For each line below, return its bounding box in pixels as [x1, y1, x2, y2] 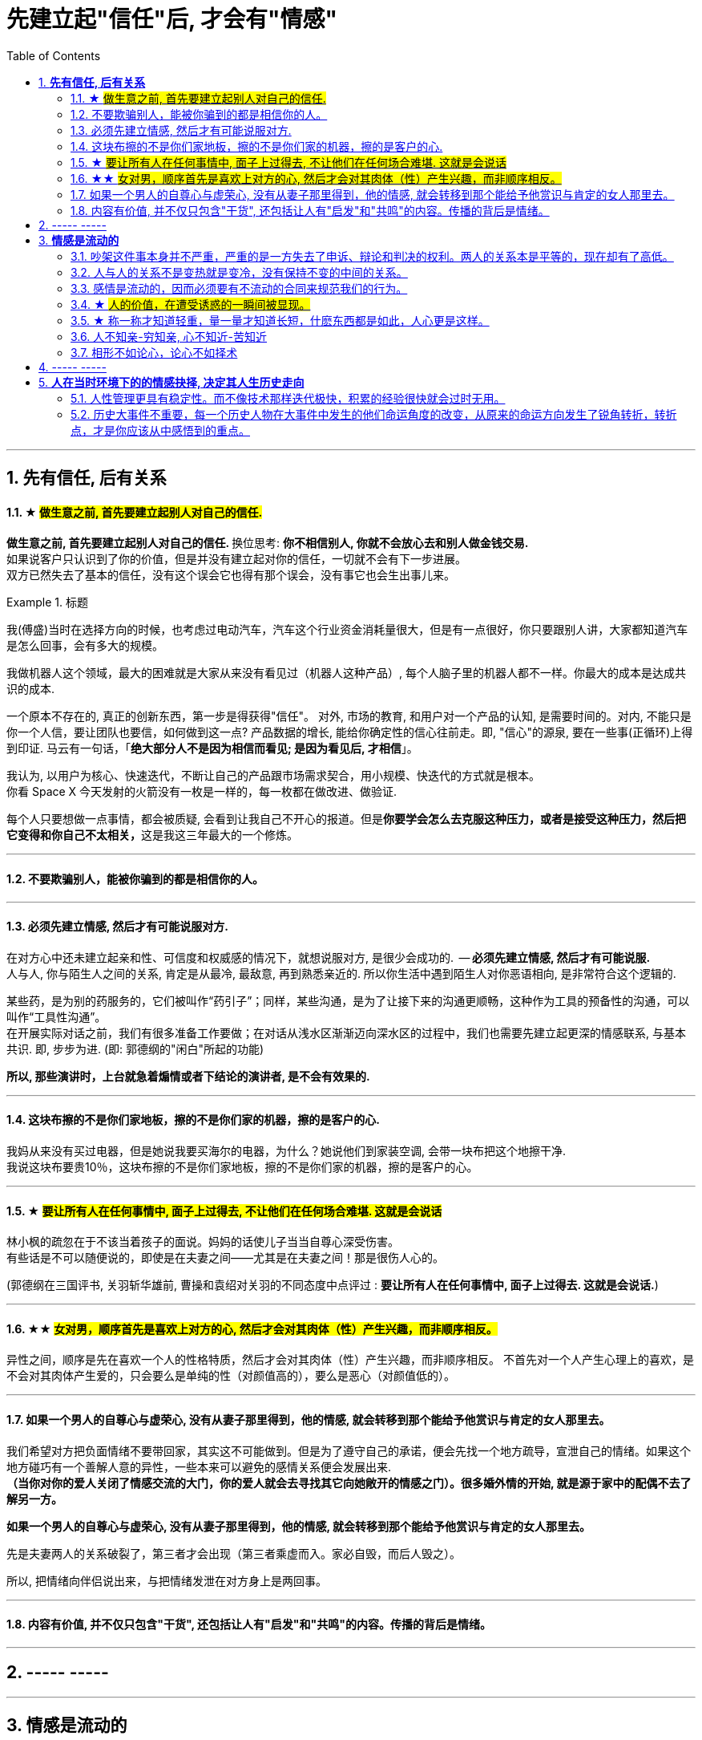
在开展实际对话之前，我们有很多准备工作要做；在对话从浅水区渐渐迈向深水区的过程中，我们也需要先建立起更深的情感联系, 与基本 [6, 1025, 686, 1040]
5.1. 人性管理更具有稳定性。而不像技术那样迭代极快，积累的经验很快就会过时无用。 [71, 391, 506, 405]
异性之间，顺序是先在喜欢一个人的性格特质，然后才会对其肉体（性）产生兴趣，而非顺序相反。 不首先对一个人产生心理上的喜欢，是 [6, 1353, 694, 1367]
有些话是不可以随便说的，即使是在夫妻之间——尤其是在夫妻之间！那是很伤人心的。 [6, 1251, 444, 1265]
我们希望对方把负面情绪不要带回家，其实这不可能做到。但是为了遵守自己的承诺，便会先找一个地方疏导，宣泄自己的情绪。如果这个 [6, 1443, 691, 1458]
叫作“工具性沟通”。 [6, 1009, 107, 1024]
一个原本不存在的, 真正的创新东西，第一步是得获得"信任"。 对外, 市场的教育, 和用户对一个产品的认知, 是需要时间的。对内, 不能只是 [6, 709, 692, 724]
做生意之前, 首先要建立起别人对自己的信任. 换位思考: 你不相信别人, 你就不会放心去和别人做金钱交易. [6, 536, 529, 550]
